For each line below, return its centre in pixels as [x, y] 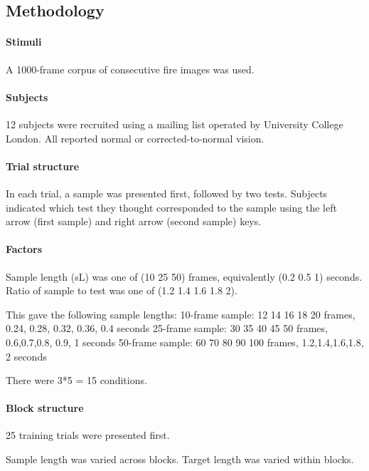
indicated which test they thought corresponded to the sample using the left [171, 207]
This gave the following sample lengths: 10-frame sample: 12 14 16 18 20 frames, [181, 314]
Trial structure [43, 166]
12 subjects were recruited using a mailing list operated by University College [175, 124]
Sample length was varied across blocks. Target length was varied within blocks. [180, 459]
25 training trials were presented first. [88, 435]
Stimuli [24, 42]
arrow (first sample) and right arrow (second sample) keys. [134, 221]
